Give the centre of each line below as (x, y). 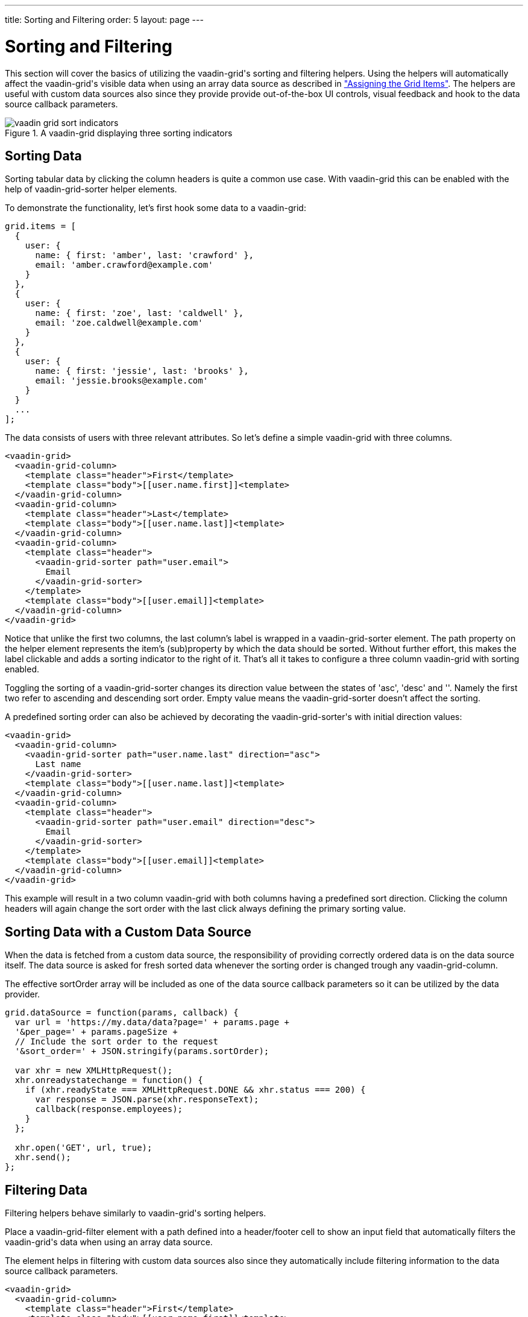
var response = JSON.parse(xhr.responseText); (147, 1100)
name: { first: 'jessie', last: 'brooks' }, (142, 371)
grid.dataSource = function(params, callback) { (122, 1013)
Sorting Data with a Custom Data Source (128, 932)
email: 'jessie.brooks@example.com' (122, 381)
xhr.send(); (43, 1158)
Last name (58, 764)
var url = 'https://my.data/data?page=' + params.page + (152, 1022)
